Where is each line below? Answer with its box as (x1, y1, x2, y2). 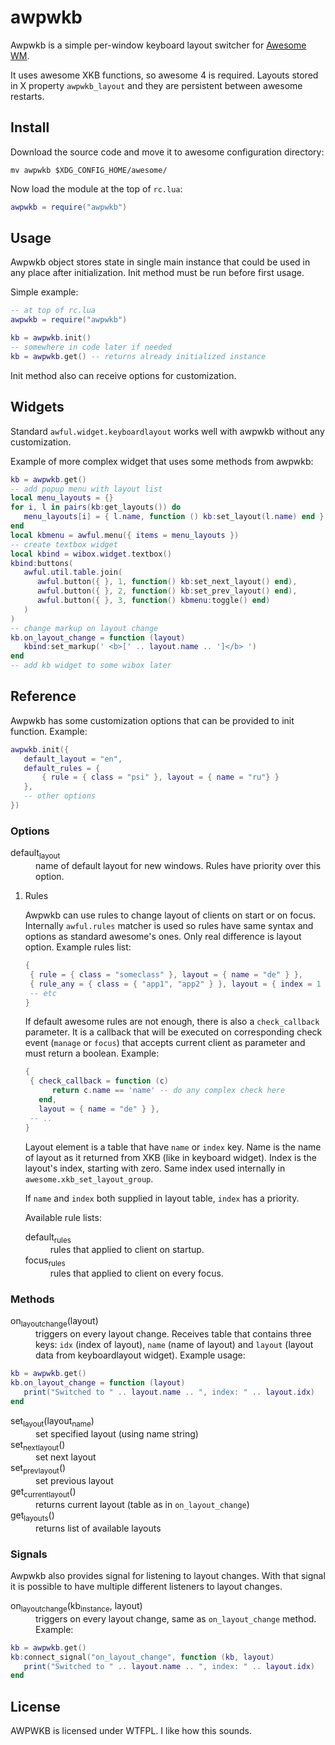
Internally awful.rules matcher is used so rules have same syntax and (24, 920, 314, 932)
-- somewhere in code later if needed (10, 342, 172, 353)
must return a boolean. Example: (24, 1047, 160, 1060)
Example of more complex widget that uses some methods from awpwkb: (10, 455, 314, 467)
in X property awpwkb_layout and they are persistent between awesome (10, 79, 303, 91)
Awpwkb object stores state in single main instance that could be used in (10, 256, 311, 268)
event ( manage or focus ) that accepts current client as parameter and (24, 1037, 306, 1049)
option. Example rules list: (24, 941, 132, 953)
